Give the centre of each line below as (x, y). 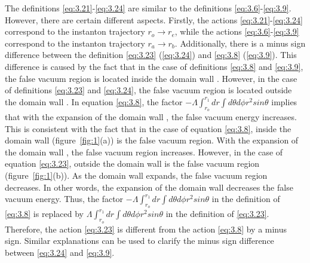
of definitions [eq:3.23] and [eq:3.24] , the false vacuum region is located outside (148, 90)
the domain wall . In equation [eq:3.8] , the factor (94, 101)
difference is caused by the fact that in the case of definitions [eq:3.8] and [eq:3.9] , (154, 66)
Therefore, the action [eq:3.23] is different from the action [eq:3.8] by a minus (146, 229)
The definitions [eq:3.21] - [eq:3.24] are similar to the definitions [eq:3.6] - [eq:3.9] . (148, 8)
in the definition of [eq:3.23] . (217, 214)
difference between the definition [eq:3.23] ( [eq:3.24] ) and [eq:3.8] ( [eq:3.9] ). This (151, 55)
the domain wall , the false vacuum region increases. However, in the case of (144, 152)
